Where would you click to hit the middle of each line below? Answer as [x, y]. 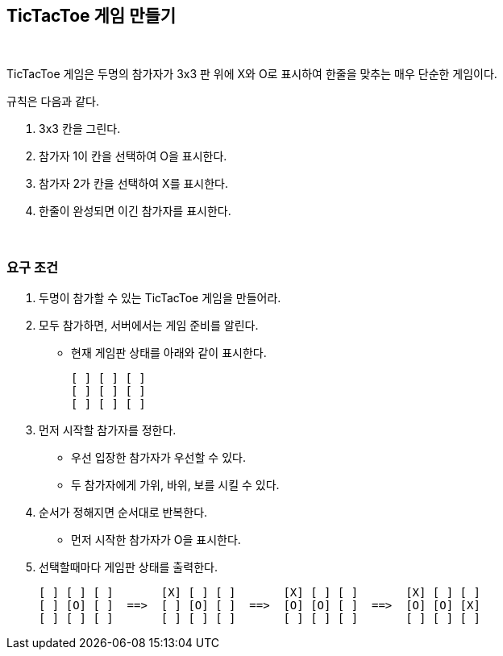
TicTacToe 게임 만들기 [91, 16]
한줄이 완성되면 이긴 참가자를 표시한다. [135, 211]
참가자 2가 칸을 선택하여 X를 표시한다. [134, 184]
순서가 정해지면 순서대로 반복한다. [123, 513]
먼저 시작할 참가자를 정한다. [108, 430]
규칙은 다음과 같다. [53, 102]
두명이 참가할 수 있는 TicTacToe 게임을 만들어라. [160, 298]
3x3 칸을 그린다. [80, 129]
